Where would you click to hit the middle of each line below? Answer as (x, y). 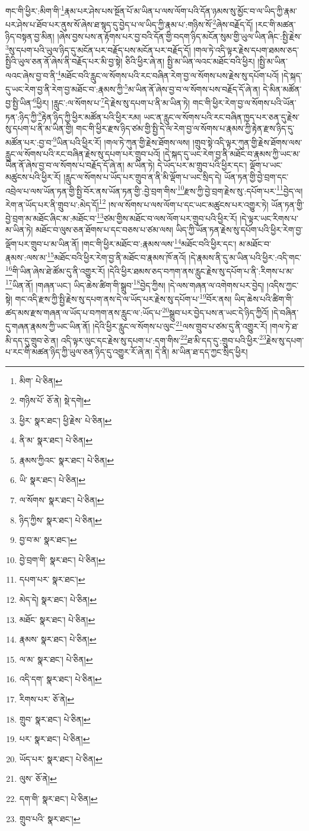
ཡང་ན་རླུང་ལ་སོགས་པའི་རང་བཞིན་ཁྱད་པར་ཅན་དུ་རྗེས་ (222, 116)
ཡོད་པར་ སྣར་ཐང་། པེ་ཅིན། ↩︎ (61, 758)
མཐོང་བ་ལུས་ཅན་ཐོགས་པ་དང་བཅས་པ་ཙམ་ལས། (104, 230)
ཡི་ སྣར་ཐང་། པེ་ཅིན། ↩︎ (52, 480)
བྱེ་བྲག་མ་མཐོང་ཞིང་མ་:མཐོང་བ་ (51, 218)
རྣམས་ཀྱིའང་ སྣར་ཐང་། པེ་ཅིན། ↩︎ (67, 460)
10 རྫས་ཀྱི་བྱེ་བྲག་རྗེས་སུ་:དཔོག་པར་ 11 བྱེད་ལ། (240, 190)
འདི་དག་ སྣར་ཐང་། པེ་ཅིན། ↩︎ (60, 679)
